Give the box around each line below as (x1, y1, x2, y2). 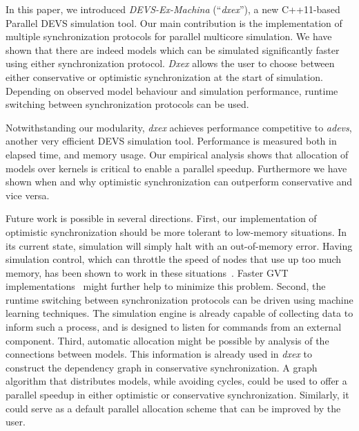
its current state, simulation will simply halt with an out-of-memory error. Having (6, 238, 353, 253)
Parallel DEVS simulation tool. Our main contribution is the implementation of (6, 15, 342, 30)
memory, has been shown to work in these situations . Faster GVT (6, 265, 289, 279)
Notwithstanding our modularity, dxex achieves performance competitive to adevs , (6, 120, 352, 134)
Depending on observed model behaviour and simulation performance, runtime (6, 83, 338, 98)
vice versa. (6, 187, 50, 202)
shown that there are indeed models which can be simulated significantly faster (6, 42, 340, 57)
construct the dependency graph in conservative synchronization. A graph (6, 360, 318, 374)
